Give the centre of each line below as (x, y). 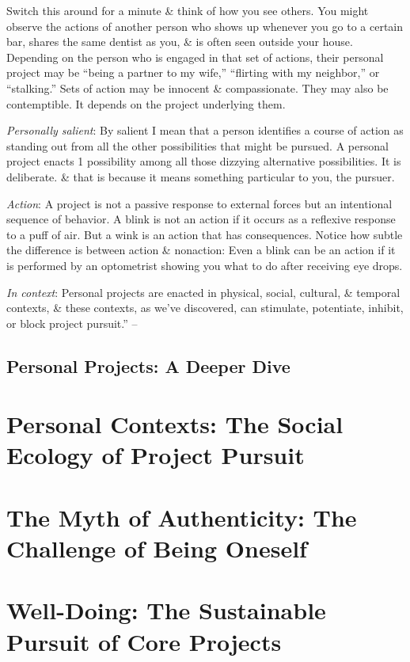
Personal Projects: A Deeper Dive (148, 365)
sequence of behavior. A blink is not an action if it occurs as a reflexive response (201, 219)
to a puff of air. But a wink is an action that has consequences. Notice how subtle (205, 234)
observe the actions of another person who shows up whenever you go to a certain (205, 26)
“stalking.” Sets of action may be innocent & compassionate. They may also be (197, 88)
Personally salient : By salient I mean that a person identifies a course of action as (205, 130)
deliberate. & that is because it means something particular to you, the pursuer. (201, 176)
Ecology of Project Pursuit (156, 455)
